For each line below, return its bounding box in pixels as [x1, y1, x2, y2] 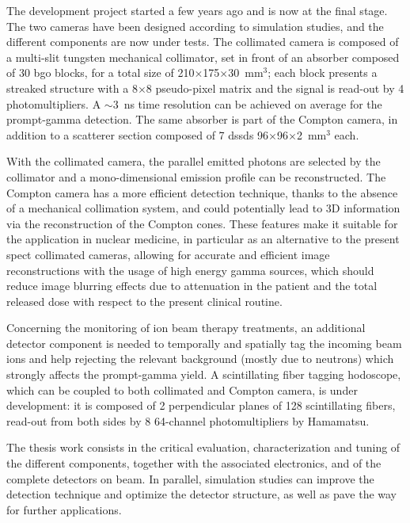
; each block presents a [268, 64, 378, 81]
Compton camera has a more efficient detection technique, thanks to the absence [6, 184, 398, 200]
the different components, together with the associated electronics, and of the [6, 455, 382, 471]
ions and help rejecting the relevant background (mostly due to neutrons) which [6, 350, 394, 367]
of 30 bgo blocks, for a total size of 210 [6, 64, 195, 81]
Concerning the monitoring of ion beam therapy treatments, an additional [6, 319, 366, 336]
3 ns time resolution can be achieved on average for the [112, 95, 382, 112]
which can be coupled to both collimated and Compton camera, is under [6, 381, 358, 398]
